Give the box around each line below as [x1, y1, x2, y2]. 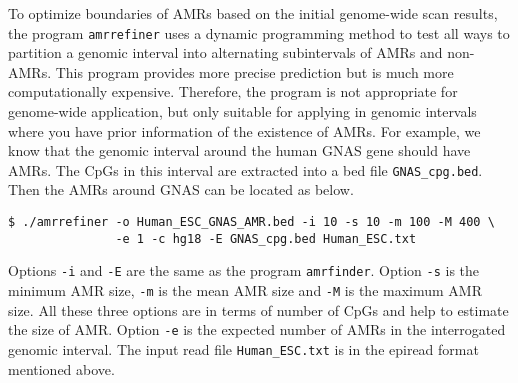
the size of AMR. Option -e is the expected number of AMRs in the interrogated [8, 319, 506, 340]
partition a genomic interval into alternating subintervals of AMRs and [8, 42, 443, 63]
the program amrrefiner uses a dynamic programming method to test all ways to [8, 22, 510, 43]
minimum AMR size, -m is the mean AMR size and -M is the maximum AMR [8, 280, 482, 301]
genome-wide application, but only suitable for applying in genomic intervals [8, 101, 477, 122]
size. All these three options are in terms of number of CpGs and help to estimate [8, 299, 509, 320]
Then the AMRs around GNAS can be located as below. [8, 179, 354, 200]
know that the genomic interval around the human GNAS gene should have [8, 140, 471, 161]
